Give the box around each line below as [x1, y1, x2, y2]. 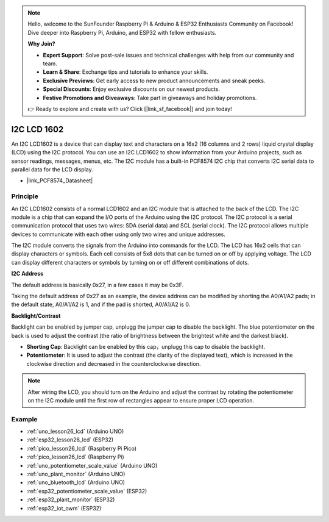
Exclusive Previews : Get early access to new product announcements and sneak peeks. [43, 77, 266, 84]
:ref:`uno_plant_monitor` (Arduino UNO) [26, 470, 126, 478]
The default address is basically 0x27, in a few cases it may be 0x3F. [11, 281, 184, 288]
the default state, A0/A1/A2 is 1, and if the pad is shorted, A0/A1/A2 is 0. [11, 301, 191, 308]
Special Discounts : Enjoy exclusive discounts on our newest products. [43, 85, 221, 93]
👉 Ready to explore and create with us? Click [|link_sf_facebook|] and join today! [27, 105, 232, 112]
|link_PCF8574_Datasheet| [26, 177, 93, 184]
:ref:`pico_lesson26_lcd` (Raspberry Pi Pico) [26, 445, 137, 452]
